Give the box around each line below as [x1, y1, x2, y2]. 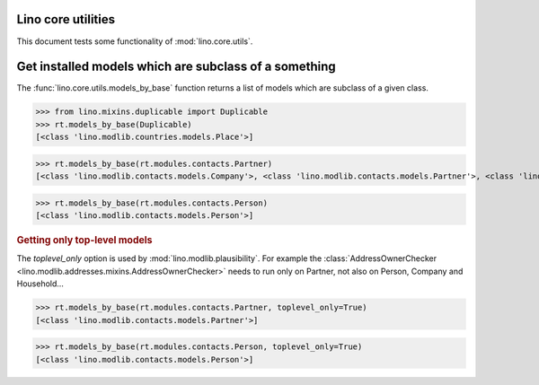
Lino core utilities [16, 12, 116, 27]
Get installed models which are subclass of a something [16, 59, 336, 74]
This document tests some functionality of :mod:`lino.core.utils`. [16, 36, 253, 47]
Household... [16, 278, 65, 289]
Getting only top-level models [16, 234, 153, 247]
